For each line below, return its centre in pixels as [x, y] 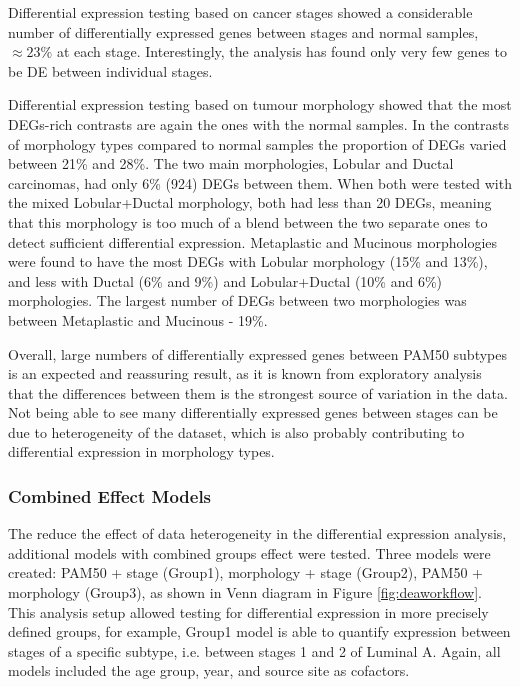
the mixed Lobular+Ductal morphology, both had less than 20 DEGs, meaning [250, 202]
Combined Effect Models [110, 495]
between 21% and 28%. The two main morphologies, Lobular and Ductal [231, 163]
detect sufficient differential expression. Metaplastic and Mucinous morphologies [253, 241]
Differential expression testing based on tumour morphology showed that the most [260, 104]
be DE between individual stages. [110, 70]
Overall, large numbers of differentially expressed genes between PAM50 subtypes [257, 353]
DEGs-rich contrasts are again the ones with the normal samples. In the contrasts [258, 123]
